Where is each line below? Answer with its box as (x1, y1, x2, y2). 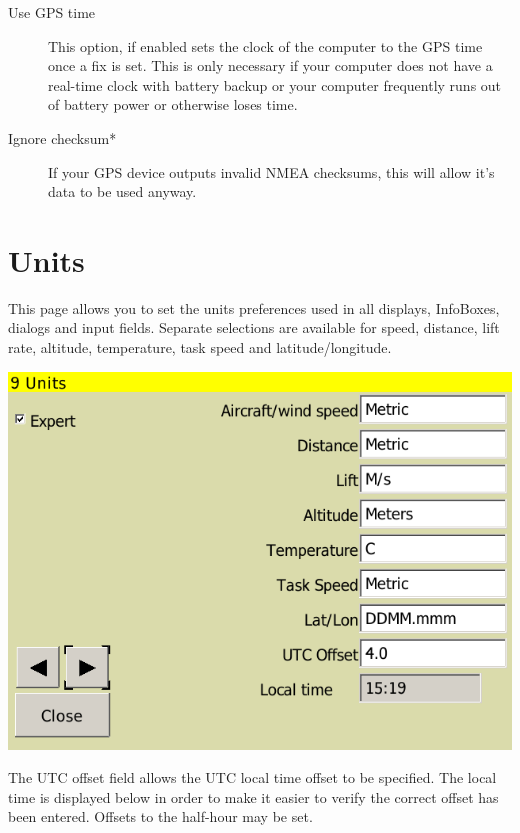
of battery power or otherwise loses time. (48, 94, 298, 115)
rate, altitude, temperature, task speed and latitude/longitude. (8, 337, 392, 358)
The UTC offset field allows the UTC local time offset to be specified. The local (8, 767, 497, 788)
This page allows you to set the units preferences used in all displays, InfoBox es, (8, 297, 500, 318)
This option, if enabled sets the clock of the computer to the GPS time (48, 35, 483, 56)
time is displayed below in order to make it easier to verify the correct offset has (8, 786, 499, 807)
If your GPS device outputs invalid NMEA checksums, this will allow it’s (48, 161, 495, 182)
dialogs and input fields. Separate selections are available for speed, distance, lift (8, 317, 500, 338)
